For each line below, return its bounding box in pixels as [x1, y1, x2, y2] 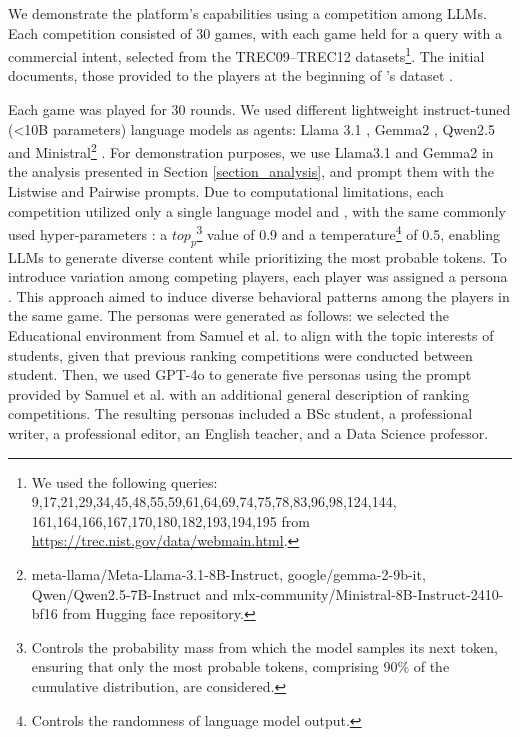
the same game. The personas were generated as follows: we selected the [8, 305, 450, 326]
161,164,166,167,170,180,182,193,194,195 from [31, 510, 310, 531]
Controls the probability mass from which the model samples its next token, [31, 636, 498, 657]
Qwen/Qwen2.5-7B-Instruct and [31, 583, 229, 604]
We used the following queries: [31, 471, 218, 492]
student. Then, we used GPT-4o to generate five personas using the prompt [8, 364, 472, 385]
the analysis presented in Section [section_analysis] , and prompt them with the [8, 161, 494, 182]
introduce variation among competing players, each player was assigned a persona [8, 266, 508, 287]
